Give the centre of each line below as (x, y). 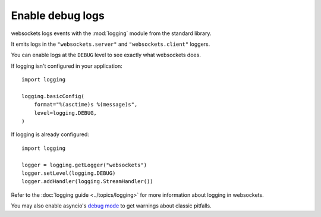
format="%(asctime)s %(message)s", (86, 105)
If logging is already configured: (50, 134)
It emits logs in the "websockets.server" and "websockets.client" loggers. (111, 44)
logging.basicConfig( (53, 96)
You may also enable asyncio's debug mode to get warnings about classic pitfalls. (111, 206)
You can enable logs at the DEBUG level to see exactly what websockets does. (106, 55)
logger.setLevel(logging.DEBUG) (69, 173)
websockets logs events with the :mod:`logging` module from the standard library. (111, 33)
